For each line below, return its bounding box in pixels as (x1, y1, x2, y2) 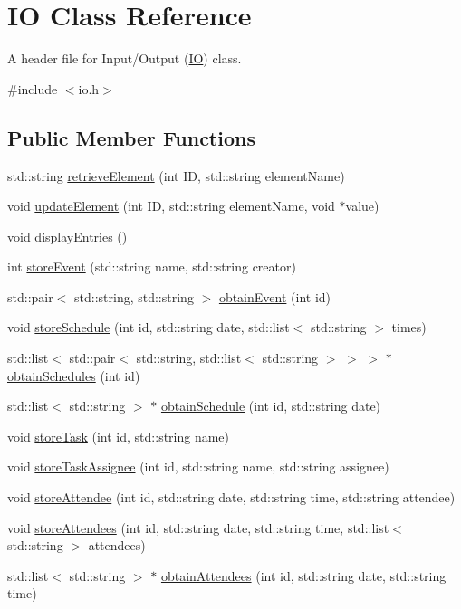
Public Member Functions (7, 123, 255, 151)
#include (7, 79, 58, 98)
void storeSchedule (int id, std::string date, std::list (7, 318, 290, 337)
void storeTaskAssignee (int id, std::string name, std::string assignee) (7, 457, 389, 476)
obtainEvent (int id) (218, 287, 331, 306)
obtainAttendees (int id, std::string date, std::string (160, 566, 447, 585)
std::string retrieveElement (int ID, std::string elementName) (7, 166, 345, 185)
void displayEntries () (7, 226, 128, 245)
